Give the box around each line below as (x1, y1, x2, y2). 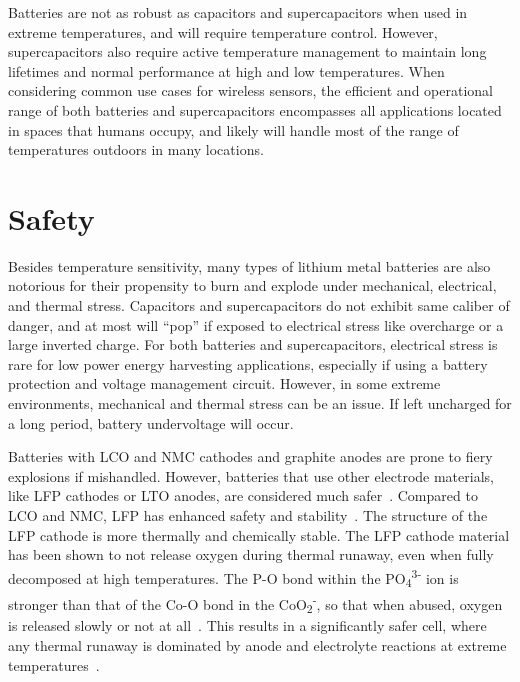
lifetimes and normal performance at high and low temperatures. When (8, 60, 445, 81)
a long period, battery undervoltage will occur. (8, 412, 294, 433)
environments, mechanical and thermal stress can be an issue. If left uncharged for (8, 393, 512, 414)
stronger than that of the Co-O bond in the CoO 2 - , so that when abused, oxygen (8, 590, 503, 617)
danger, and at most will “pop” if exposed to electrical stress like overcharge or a (8, 314, 504, 335)
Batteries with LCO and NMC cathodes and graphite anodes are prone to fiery (8, 446, 493, 467)
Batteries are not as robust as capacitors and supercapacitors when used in (8, 2, 468, 22)
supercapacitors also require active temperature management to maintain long (8, 41, 487, 62)
